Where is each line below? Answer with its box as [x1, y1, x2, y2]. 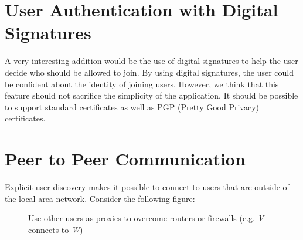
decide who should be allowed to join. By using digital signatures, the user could [5, 66, 294, 78]
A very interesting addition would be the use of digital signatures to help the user [5, 55, 298, 67]
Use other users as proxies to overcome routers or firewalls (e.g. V [28, 212, 264, 224]
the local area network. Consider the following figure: [5, 192, 195, 204]
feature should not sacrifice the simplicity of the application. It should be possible [5, 89, 298, 102]
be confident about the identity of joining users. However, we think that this [5, 77, 279, 90]
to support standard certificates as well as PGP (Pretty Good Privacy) [5, 100, 260, 113]
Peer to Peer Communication [5, 147, 246, 171]
